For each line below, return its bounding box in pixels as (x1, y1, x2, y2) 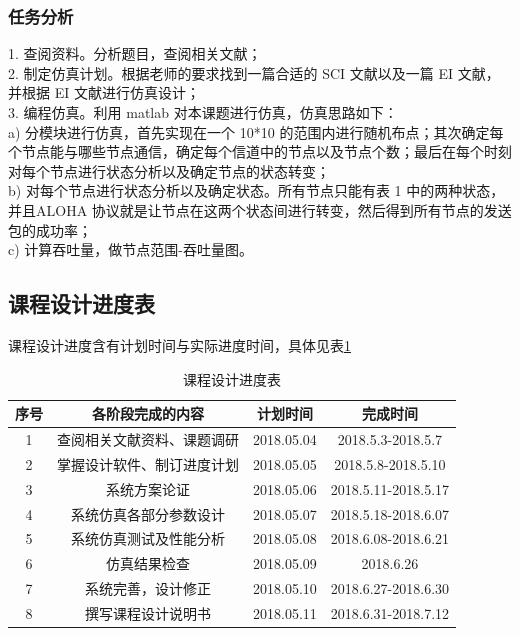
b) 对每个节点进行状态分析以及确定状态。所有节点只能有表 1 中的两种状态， (8, 180, 505, 201)
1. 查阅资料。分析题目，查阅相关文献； (8, 43, 262, 64)
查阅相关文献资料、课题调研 (57, 428, 239, 449)
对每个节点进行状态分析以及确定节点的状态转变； (8, 160, 330, 181)
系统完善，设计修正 (85, 578, 211, 599)
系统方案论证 (106, 478, 190, 499)
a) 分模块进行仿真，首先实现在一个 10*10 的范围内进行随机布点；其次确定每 (8, 121, 504, 142)
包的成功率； (8, 219, 92, 240)
